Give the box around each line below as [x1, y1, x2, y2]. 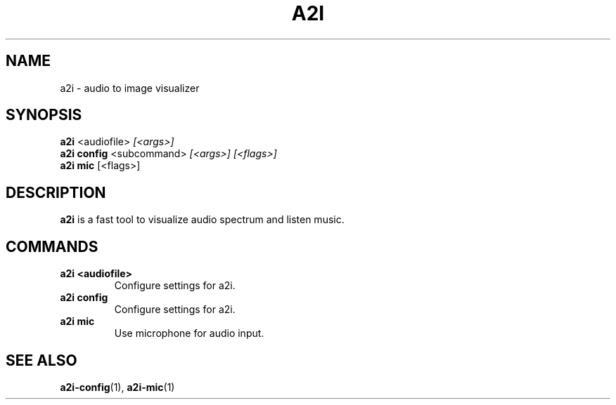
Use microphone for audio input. [114, 327, 264, 340]
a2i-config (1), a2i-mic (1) [60, 380, 175, 393]
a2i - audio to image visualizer [60, 81, 200, 94]
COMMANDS [6, 237, 98, 255]
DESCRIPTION [6, 183, 106, 201]
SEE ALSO [6, 351, 77, 369]
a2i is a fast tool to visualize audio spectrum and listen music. [60, 213, 345, 226]
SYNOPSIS [6, 106, 82, 124]
